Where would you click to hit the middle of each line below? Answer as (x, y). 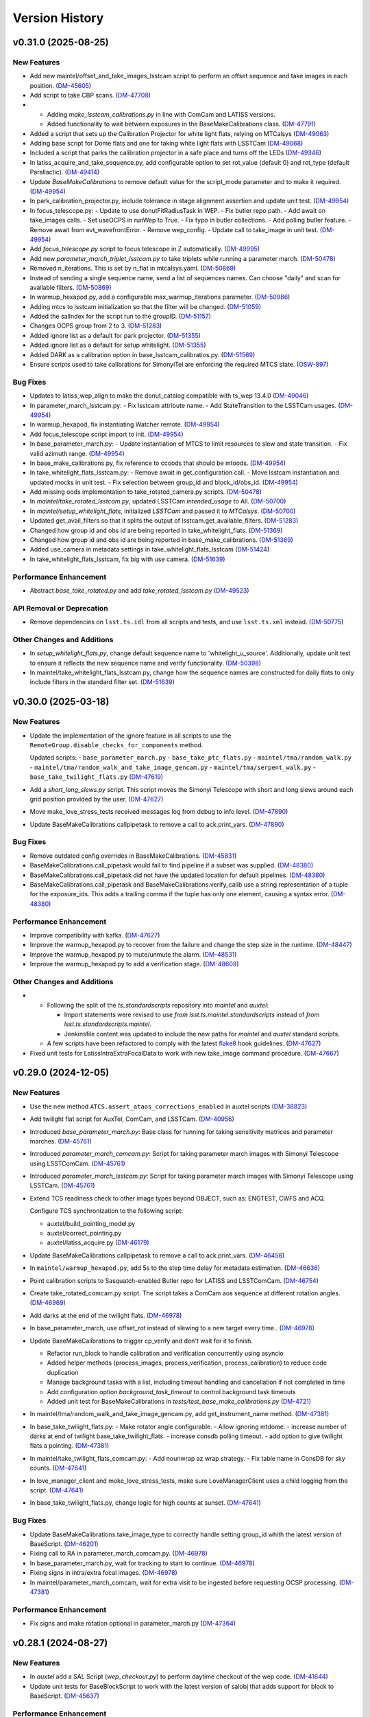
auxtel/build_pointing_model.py (91, 1223)
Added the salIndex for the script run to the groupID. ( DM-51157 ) (121, 317)
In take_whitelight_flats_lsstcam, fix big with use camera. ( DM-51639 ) (127, 559)
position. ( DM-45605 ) (61, 85)
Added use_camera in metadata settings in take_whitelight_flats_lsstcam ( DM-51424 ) (150, 549)
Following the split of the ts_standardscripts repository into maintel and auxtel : (158, 1005)
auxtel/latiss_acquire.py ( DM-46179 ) (98, 1242)
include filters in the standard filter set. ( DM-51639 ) (102, 682)
